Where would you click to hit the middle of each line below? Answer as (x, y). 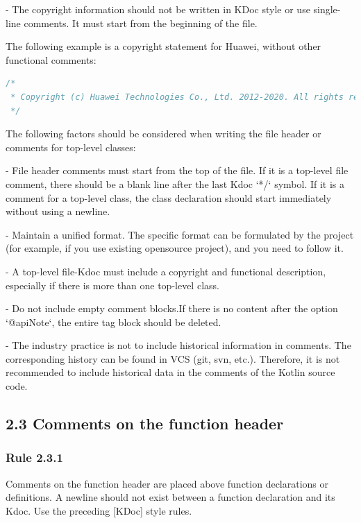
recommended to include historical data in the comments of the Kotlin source (170, 372)
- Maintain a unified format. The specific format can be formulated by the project (180, 234)
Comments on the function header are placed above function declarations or (167, 483)
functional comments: (51, 59)
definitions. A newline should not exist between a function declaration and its (170, 497)
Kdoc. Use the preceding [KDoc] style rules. (99, 510)
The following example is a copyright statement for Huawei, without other (163, 46)
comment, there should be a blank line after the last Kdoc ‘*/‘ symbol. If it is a (175, 183)
